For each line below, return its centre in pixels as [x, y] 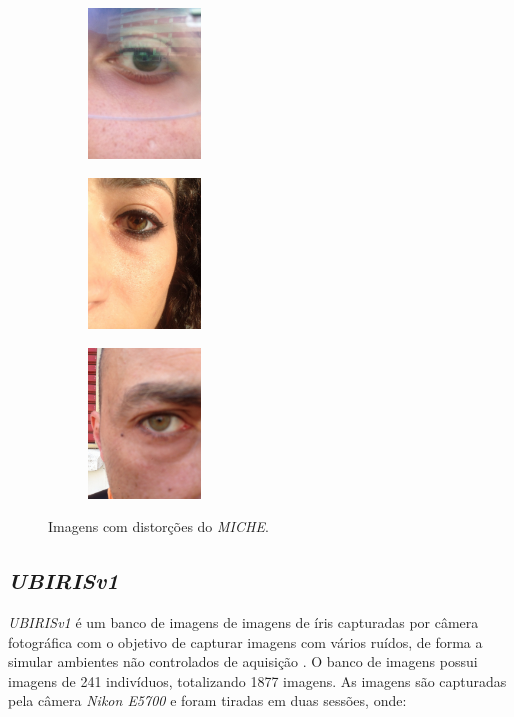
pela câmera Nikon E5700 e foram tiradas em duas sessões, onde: [207, 700]
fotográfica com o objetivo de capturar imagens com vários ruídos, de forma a [245, 641]
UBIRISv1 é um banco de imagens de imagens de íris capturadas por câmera [243, 622]
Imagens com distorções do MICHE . [158, 526]
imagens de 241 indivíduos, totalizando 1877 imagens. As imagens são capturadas [257, 680]
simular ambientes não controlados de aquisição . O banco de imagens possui [243, 661]
